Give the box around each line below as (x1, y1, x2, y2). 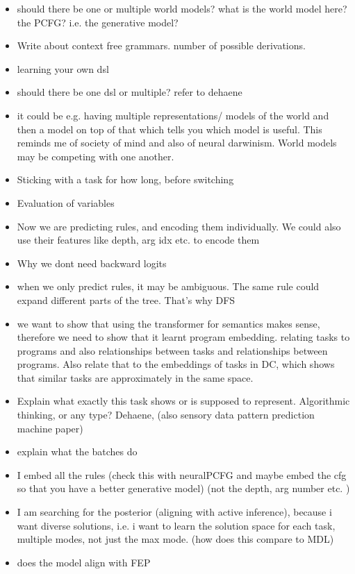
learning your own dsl (17, 61, 109, 76)
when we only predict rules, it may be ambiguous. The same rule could (17, 279, 320, 294)
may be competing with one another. (17, 149, 174, 163)
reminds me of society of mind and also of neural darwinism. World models (17, 135, 337, 150)
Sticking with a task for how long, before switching (17, 172, 234, 187)
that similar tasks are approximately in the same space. (17, 370, 254, 385)
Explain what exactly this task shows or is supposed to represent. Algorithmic (17, 394, 350, 408)
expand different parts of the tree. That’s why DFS (17, 292, 236, 307)
